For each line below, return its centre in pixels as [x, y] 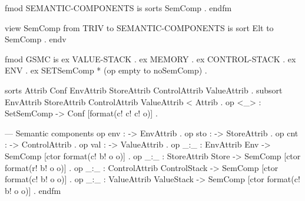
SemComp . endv [36, 39]
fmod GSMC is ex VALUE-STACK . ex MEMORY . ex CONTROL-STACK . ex [150, 58]
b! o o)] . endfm [33, 190]
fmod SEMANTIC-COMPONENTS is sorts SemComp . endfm [118, 8]
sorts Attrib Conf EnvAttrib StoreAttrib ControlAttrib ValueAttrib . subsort [144, 90]
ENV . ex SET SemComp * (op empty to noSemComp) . [106, 70]
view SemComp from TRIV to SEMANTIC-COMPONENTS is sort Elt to [139, 27]
